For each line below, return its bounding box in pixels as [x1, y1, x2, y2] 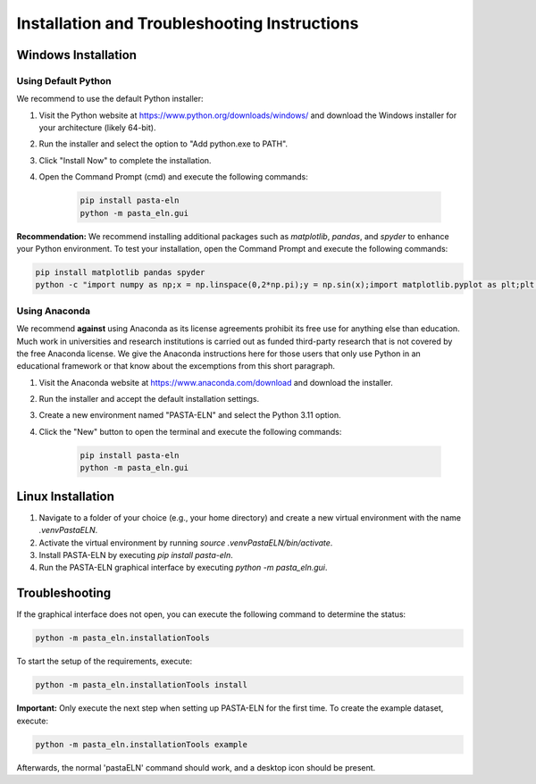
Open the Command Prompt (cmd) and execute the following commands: [38, 171, 308, 182]
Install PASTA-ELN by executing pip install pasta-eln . [38, 549, 234, 560]
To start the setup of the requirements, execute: [16, 656, 192, 667]
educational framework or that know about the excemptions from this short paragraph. [16, 361, 335, 371]
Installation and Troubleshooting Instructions [16, 13, 359, 33]
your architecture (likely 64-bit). [38, 122, 156, 133]
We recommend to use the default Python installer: [16, 94, 204, 104]
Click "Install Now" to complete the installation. [38, 154, 212, 165]
